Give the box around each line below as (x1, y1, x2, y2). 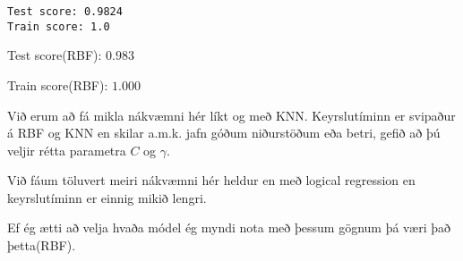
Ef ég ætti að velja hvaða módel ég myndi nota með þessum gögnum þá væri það (7, 218, 451, 237)
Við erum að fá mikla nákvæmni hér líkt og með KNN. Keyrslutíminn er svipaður (7, 105, 456, 124)
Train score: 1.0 (7, 20, 110, 33)
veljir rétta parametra (7, 140, 126, 159)
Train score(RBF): (7, 75, 108, 94)
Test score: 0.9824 (7, 5, 123, 18)
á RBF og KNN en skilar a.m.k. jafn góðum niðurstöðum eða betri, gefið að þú (7, 123, 441, 142)
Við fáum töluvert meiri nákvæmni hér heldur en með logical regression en (7, 171, 416, 189)
